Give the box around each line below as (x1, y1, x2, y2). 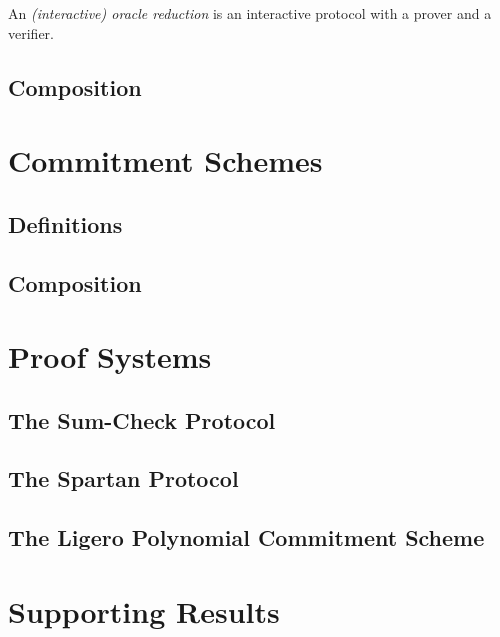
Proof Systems (8, 336, 212, 377)
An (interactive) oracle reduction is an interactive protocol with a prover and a (8, 3, 492, 23)
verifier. (8, 22, 54, 43)
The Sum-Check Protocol (8, 404, 276, 435)
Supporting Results (8, 590, 280, 631)
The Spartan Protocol (8, 463, 239, 494)
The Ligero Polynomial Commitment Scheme (8, 522, 485, 553)
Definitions (8, 208, 123, 239)
